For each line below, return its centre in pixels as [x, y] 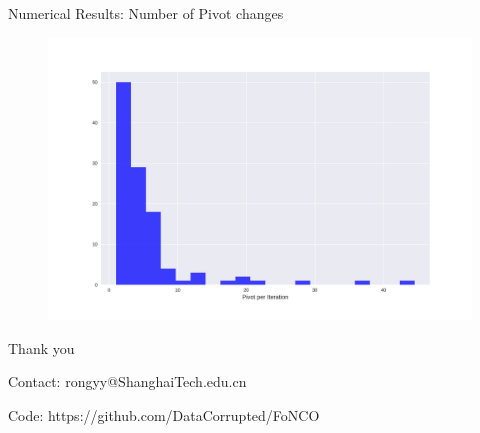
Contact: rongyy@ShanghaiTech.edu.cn [127, 381]
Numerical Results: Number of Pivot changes [146, 13]
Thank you [41, 347]
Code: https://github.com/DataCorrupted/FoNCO [164, 414]
